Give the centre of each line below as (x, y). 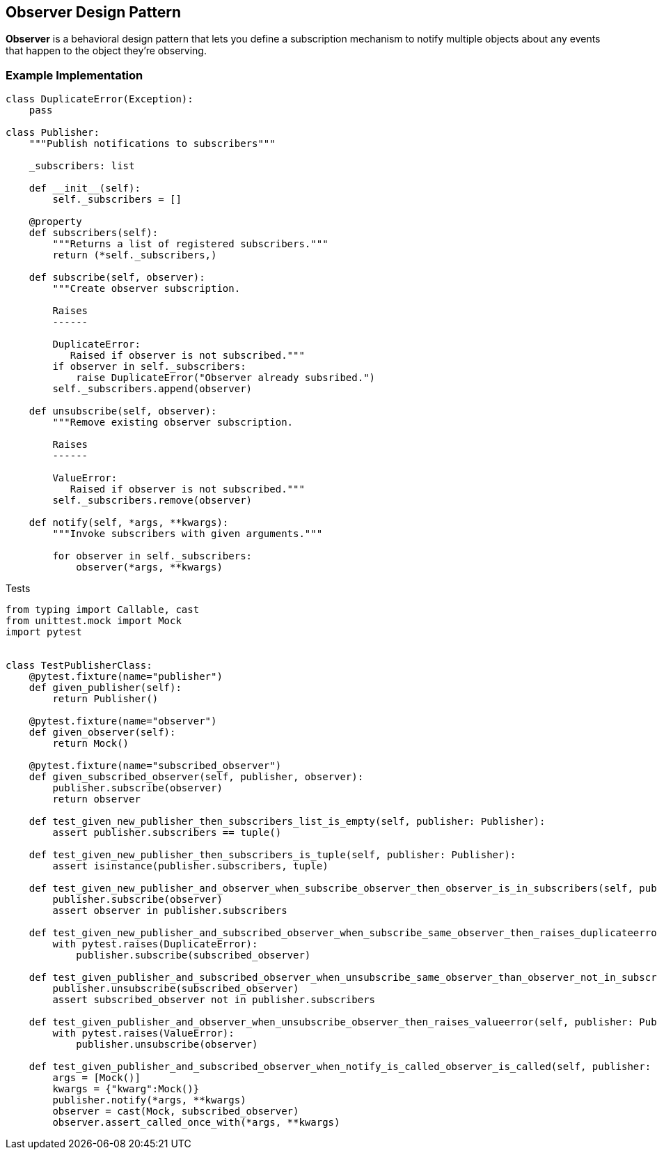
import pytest (44, 632)
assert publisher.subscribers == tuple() (167, 833)
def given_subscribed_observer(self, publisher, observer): (196, 777)
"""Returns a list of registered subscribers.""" (190, 244)
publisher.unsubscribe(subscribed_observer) (176, 989)
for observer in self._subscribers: (152, 556)
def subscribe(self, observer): (117, 278)
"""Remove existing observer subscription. (173, 423)
